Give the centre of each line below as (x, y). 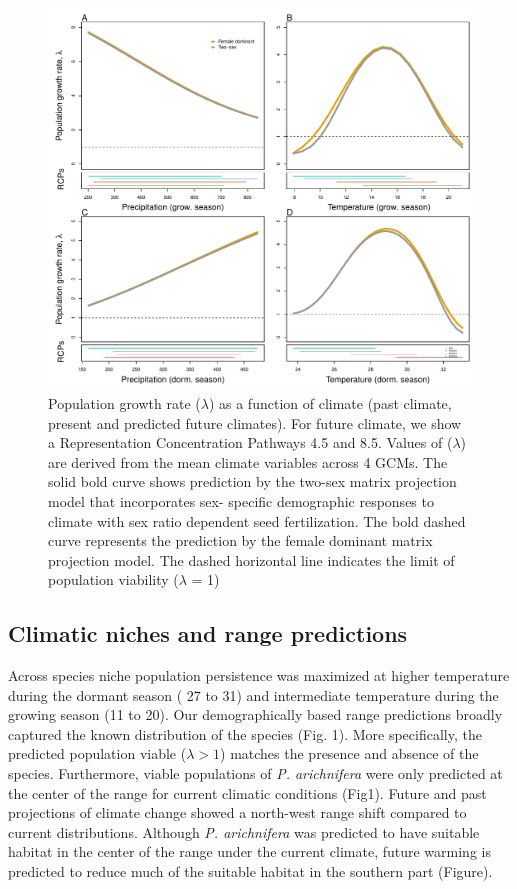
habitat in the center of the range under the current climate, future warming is (249, 851)
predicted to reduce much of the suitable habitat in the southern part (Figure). (250, 871)
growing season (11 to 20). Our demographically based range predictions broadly (255, 714)
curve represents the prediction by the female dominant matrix (240, 540)
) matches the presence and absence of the (349, 753)
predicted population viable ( (97, 753)
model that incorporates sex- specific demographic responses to (241, 500)
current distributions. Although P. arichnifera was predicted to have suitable (244, 831)
